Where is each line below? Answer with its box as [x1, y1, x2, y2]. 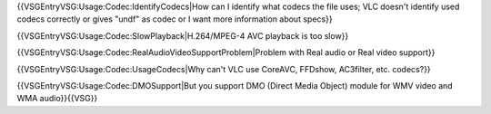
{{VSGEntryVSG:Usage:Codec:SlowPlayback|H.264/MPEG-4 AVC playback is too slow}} [16, 30, 349, 41]
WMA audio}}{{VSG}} [16, 93, 98, 104]
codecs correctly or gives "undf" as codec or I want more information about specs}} [16, 14, 333, 24]
